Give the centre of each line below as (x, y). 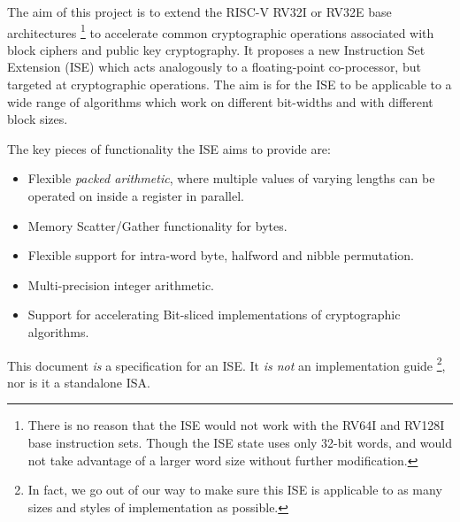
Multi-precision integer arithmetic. (121, 284)
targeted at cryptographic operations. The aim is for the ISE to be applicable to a (230, 84)
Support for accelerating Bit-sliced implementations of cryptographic (214, 315)
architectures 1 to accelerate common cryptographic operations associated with (221, 31)
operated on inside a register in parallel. (136, 196)
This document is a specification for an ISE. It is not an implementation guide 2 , (226, 364)
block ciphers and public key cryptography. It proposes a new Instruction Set (216, 49)
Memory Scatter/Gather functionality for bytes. (157, 225)
